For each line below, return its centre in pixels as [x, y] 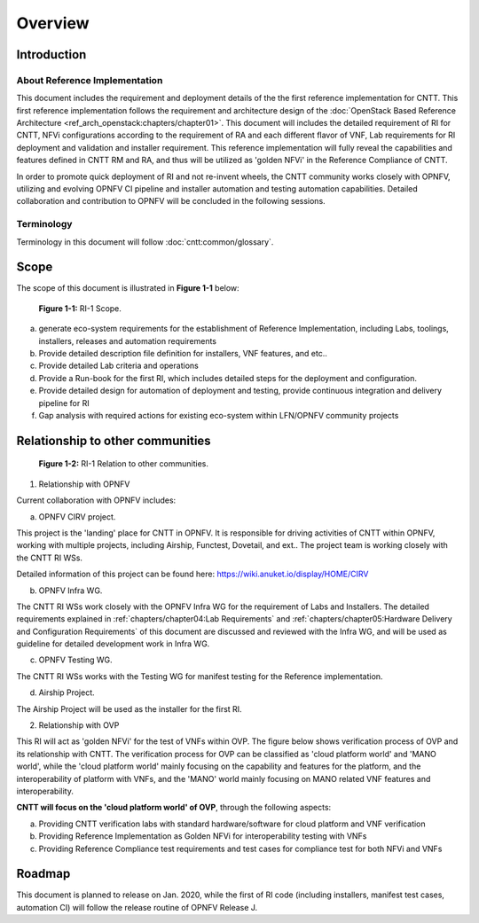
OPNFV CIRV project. [77, 516]
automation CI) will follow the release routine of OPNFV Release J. [137, 907]
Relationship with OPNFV [84, 484]
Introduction [51, 55]
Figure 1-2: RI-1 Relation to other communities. [123, 464]
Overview [53, 23]
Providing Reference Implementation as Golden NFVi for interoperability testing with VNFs [203, 836]
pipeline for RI [64, 403]
